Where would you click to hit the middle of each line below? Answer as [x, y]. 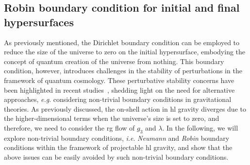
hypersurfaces [39, 22]
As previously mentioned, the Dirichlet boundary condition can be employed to [122, 42]
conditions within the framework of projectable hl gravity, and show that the [118, 147]
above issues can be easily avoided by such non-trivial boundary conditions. [116, 157]
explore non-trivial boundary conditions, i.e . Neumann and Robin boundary [117, 138]
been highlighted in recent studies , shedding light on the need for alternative [119, 90]
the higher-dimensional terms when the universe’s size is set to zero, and [112, 118]
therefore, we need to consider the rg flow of [69, 127]
